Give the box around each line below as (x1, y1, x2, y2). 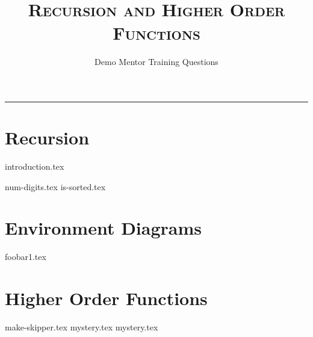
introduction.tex (5, 160, 64, 173)
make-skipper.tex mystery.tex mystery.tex (5, 321, 158, 333)
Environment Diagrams (5, 215, 202, 240)
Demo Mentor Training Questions (95, 55, 218, 68)
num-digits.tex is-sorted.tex (5, 180, 106, 193)
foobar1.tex (5, 250, 46, 263)
